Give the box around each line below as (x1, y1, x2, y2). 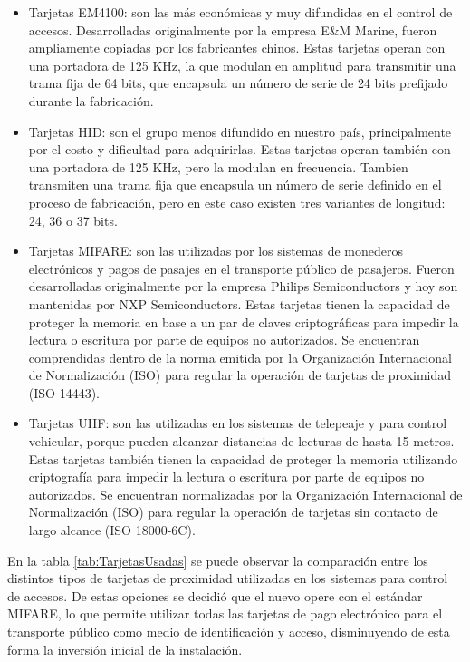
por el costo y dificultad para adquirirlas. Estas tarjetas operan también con (28, 140, 451, 159)
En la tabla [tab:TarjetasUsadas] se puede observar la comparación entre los (7, 550, 428, 570)
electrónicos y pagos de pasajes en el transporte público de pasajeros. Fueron (28, 258, 455, 277)
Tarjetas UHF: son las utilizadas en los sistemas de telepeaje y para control (28, 414, 447, 433)
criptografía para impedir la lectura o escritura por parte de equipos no (28, 467, 425, 486)
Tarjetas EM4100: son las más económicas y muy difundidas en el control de (28, 3, 453, 21)
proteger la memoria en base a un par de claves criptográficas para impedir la (28, 312, 459, 331)
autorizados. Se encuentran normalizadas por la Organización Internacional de (28, 484, 463, 503)
